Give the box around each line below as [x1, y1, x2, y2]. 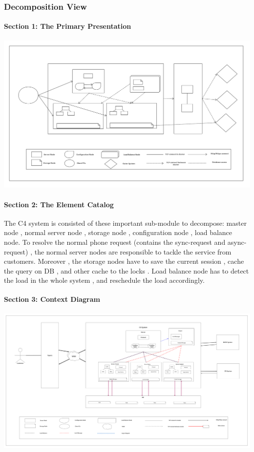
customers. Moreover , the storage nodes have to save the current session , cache [4, 256, 244, 266]
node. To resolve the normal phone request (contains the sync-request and [4, 236, 226, 247]
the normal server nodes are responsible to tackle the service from [34, 246, 232, 256]
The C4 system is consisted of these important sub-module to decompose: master [4, 217, 247, 228]
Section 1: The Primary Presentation [4, 21, 131, 31]
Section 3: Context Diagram [4, 294, 100, 304]
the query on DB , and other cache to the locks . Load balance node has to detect [4, 265, 249, 275]
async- [227, 236, 247, 247]
